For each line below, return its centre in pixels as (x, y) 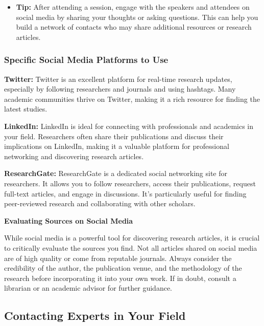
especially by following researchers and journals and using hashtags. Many (120, 89)
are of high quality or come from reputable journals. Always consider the (118, 258)
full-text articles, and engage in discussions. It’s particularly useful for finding (125, 193)
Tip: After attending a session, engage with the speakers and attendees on (133, 7)
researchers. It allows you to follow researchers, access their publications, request (130, 183)
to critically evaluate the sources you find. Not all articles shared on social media (131, 247)
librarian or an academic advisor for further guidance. (88, 288)
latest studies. (26, 109)
